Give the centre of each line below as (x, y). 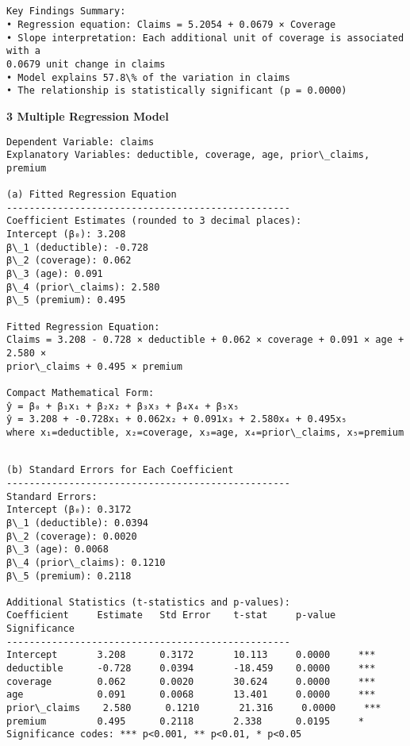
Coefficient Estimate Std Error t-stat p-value (171, 615)
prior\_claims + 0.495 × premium (94, 366)
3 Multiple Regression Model (88, 115)
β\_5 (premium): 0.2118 (69, 576)
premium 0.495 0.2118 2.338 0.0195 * (186, 721)
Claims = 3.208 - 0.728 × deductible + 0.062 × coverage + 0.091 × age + (205, 340)
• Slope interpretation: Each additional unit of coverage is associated (205, 38)
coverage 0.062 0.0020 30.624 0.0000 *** (191, 681)
